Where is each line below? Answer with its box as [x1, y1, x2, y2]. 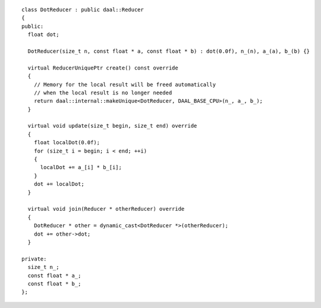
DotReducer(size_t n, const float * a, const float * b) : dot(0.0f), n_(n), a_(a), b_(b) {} [27, 47, 310, 55]
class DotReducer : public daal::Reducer [21, 7, 144, 13]
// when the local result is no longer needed [33, 89, 172, 96]
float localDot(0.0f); [33, 139, 100, 146]
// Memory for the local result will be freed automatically [33, 81, 216, 88]
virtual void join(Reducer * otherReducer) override [27, 205, 185, 212]
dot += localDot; [33, 181, 84, 188]
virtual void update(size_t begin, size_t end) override [27, 122, 197, 129]
